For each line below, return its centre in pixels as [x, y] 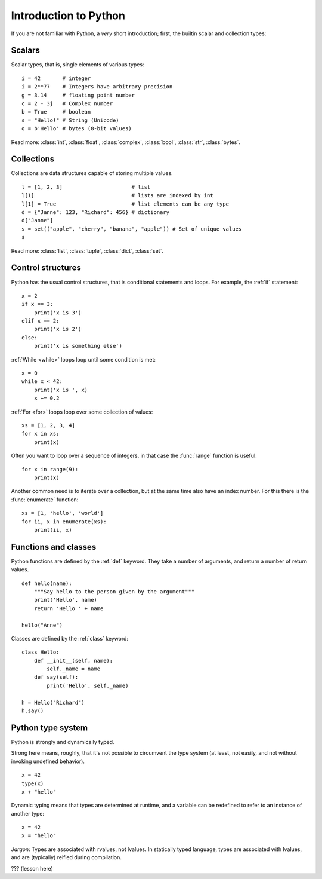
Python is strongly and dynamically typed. [63, 742]
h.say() [33, 711]
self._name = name [74, 669]
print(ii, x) [53, 530]
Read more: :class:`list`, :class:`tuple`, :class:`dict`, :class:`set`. [87, 250]
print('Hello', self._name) [88, 685]
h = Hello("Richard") [53, 702]
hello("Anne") [42, 625]
